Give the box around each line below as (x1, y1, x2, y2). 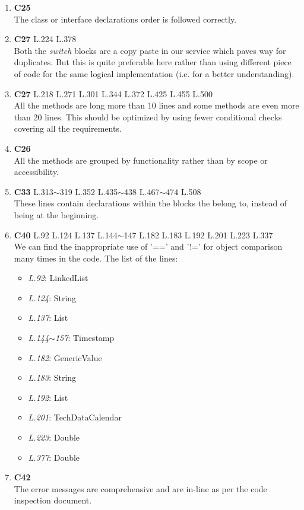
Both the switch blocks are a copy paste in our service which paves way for (14, 44, 286, 56)
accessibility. (14, 165, 59, 178)
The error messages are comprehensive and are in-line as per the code (14, 482, 267, 495)
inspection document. (14, 494, 92, 506)
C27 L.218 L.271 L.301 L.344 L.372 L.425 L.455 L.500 (14, 87, 213, 100)
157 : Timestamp (55, 332, 115, 344)
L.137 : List (28, 311, 68, 324)
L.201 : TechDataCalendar (28, 411, 122, 423)
